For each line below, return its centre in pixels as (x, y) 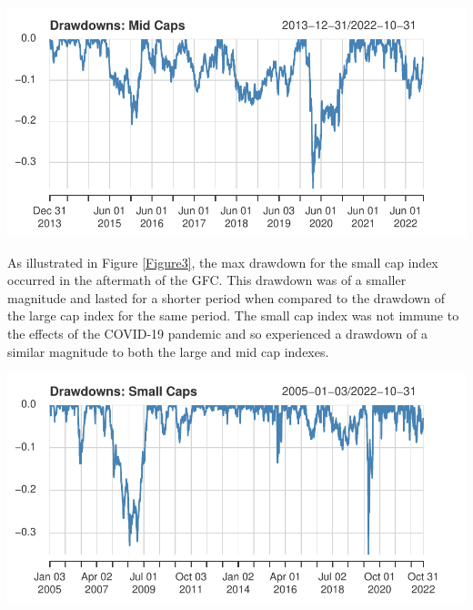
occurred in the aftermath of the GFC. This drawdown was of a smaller (207, 280)
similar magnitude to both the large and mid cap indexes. (168, 351)
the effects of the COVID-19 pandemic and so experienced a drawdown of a (217, 333)
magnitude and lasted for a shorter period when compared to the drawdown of (226, 297)
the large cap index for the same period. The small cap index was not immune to (233, 315)
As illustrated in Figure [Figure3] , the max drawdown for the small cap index (223, 262)
